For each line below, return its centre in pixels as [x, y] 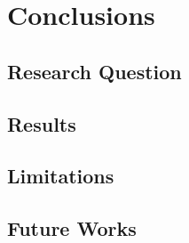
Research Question [94, 71]
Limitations [61, 176]
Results [42, 123]
